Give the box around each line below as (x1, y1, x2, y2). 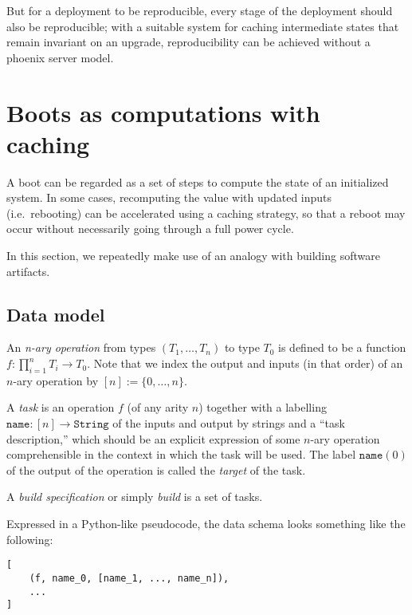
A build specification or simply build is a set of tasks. (6, 488, 263, 505)
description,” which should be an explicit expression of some (6, 430, 300, 447)
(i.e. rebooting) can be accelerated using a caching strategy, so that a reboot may (6, 204, 406, 221)
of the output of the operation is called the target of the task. (6, 461, 306, 478)
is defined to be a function (278, 339, 406, 356)
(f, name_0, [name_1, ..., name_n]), (29, 572, 230, 584)
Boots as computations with (6, 96, 320, 128)
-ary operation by (13, 372, 99, 388)
